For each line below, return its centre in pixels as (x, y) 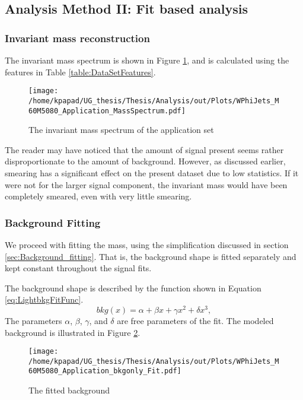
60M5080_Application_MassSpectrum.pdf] (107, 111)
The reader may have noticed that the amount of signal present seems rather (144, 149)
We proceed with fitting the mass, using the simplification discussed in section (147, 244)
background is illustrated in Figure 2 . (73, 332)
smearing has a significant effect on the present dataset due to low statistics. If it (152, 172)
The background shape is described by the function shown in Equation (133, 288)
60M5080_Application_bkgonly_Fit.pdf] (105, 371)
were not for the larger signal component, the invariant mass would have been (146, 184)
